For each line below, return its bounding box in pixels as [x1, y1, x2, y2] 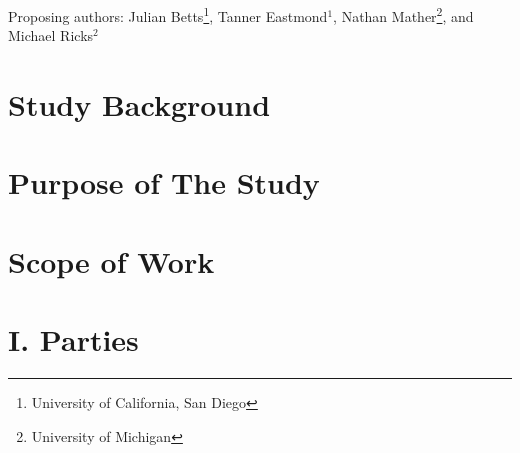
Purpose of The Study [8, 162, 320, 203]
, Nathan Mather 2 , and [333, 3, 474, 26]
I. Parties [8, 319, 139, 360]
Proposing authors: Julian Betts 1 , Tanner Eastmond [8, 3, 328, 26]
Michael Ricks [8, 25, 94, 46]
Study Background [8, 84, 271, 125]
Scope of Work [8, 240, 215, 281]
